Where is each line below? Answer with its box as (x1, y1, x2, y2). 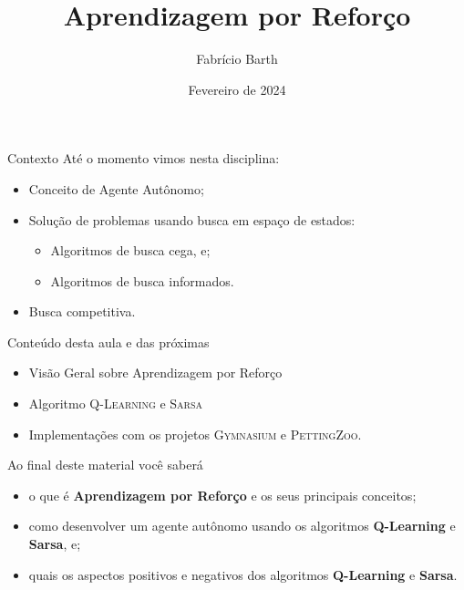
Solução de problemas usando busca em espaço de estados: (28, 210, 356, 229)
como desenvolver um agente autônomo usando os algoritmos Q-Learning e (28, 516, 456, 535)
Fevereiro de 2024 (188, 79, 286, 98)
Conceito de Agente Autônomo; (28, 179, 204, 198)
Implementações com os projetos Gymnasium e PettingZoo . (28, 424, 362, 443)
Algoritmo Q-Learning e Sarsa (28, 394, 203, 413)
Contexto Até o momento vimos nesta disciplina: (7, 149, 280, 168)
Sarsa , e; (28, 534, 81, 554)
